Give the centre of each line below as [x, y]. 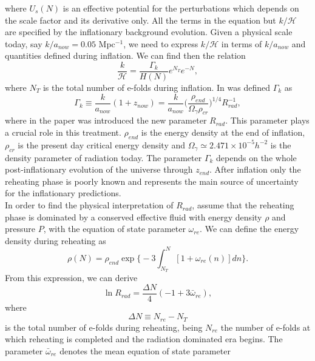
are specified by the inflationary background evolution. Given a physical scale [149, 32]
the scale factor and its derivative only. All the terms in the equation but [141, 20]
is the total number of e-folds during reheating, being [104, 327]
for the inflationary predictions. [63, 193]
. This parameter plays [267, 120]
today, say [24, 43]
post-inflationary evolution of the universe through [99, 169]
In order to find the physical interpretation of [89, 205]
